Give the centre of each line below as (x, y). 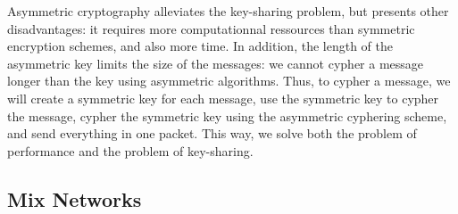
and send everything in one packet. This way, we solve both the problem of (212, 133)
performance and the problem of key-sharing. (130, 150)
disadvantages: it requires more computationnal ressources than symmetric (211, 28)
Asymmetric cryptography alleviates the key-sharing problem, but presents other (228, 11)
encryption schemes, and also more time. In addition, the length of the (200, 46)
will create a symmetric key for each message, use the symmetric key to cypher (223, 98)
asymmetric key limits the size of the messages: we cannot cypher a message (216, 63)
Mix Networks (75, 198)
